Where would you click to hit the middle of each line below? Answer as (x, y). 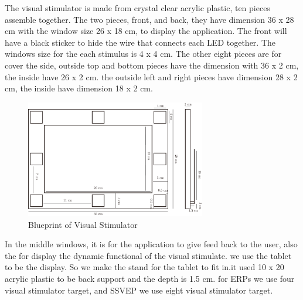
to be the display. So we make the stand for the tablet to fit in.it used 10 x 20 (144, 267)
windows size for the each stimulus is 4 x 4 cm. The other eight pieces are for (143, 54)
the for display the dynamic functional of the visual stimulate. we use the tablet (148, 255)
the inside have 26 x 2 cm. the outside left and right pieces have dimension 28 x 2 (151, 76)
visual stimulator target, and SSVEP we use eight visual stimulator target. (139, 290)
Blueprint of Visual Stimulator (83, 224)
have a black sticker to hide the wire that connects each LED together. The (140, 42)
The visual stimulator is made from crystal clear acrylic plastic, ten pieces (137, 8)
